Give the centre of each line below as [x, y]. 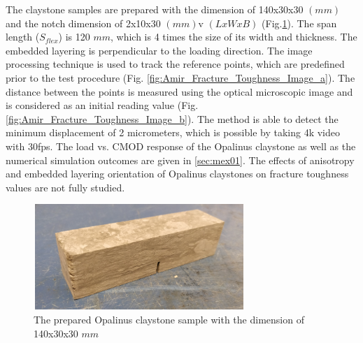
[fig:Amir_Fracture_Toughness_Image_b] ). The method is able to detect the [172, 118]
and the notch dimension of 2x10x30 [83, 23]
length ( [23, 37]
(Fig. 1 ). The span [299, 23]
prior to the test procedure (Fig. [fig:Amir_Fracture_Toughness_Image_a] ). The [180, 77]
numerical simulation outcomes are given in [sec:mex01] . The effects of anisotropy [180, 160]
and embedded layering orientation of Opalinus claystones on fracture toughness [177, 174]
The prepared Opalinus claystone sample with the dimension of [169, 320]
